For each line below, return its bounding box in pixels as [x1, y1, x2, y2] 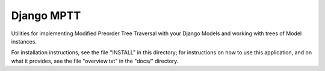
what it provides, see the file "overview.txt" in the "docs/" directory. [11, 57, 179, 64]
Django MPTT [11, 9, 81, 22]
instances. [11, 38, 37, 45]
